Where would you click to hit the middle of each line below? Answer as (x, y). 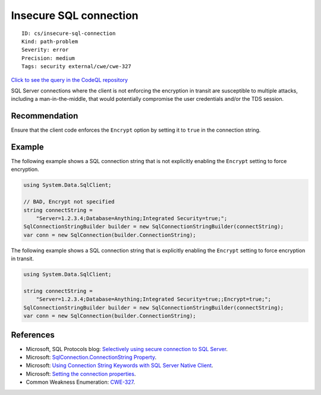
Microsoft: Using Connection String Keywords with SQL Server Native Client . (119, 365)
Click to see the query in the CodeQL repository (69, 79)
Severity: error (45, 50)
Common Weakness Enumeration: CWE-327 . (81, 382)
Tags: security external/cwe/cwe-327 (77, 66)
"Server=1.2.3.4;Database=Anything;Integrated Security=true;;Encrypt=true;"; (154, 299)
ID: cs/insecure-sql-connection (69, 33)
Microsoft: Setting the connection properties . (81, 374)
